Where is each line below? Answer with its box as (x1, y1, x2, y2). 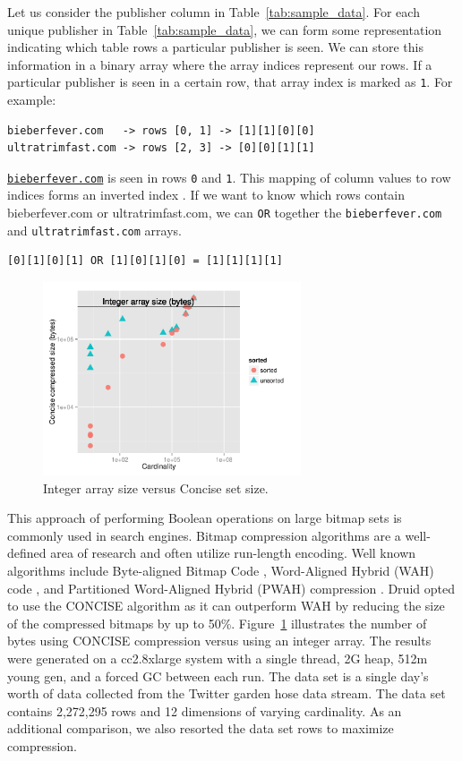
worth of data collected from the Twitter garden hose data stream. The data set (7, 684, 446, 703)
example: (7, 90, 56, 109)
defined (7, 543, 47, 562)
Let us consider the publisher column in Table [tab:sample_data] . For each (7, 3, 420, 21)
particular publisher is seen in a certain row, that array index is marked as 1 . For (7, 73, 453, 91)
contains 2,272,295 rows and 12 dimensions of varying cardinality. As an (7, 701, 402, 720)
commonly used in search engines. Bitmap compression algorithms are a (7, 526, 401, 544)
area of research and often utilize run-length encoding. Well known (50, 543, 416, 562)
